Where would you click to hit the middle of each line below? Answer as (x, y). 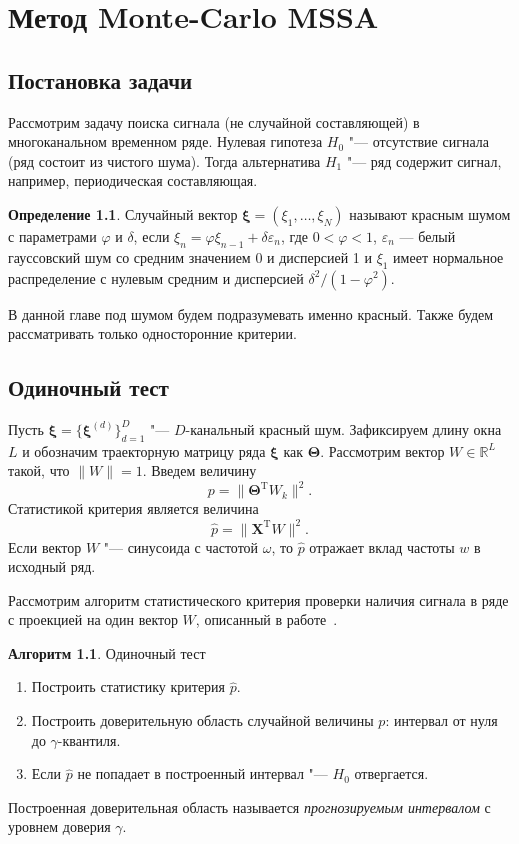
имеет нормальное (448, 256)
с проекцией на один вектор (93, 619)
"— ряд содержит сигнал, (424, 160)
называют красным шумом (430, 213)
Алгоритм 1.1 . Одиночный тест (107, 652)
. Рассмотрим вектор (382, 450)
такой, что (39, 470)
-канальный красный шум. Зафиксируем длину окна (343, 428)
